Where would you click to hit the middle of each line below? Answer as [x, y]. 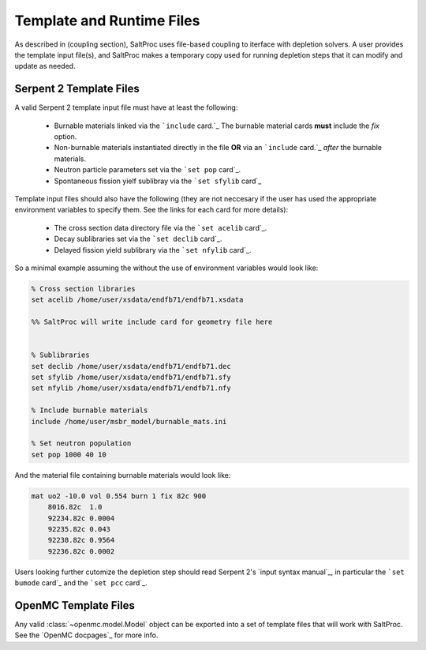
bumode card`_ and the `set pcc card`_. [81, 583]
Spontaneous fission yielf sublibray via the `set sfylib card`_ [158, 181]
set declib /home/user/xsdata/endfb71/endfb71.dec [131, 366]
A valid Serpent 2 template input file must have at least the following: [126, 107]
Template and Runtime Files [107, 21]
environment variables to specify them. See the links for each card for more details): [151, 210]
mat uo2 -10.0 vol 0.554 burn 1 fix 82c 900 [119, 496]
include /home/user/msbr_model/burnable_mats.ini [129, 421]
